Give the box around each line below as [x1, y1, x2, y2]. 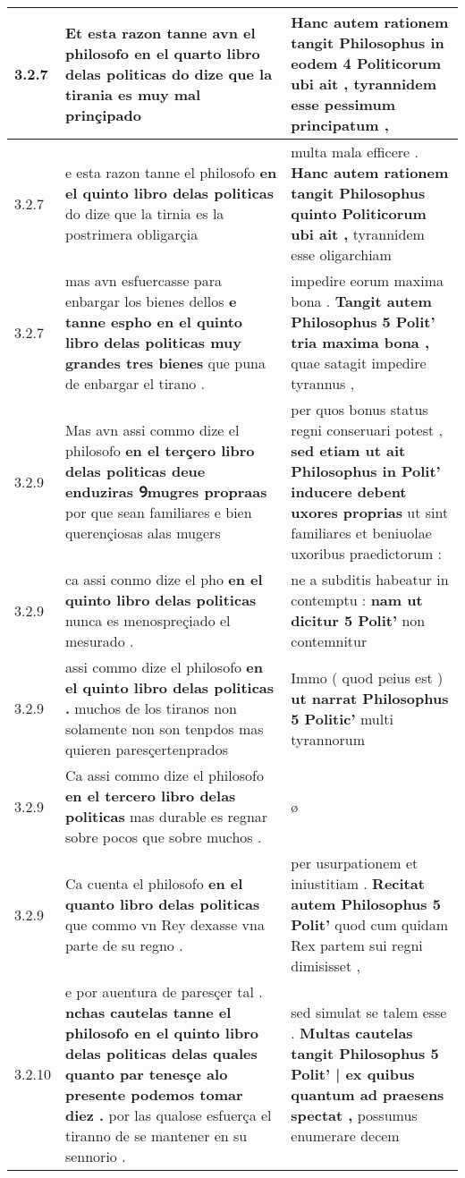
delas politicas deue [64, 461, 206, 481]
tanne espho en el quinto [64, 311, 243, 332]
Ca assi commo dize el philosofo [64, 765, 264, 785]
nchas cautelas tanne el [64, 1002, 232, 1022]
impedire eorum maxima [291, 270, 444, 291]
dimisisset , [291, 955, 360, 976]
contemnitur [291, 631, 368, 651]
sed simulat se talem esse [291, 1002, 447, 1022]
